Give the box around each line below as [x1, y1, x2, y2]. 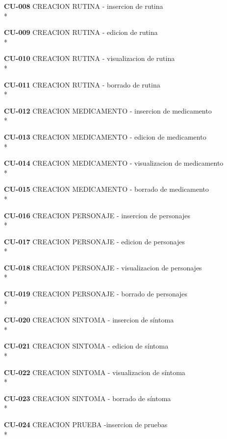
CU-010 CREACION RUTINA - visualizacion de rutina [4, 53, 175, 63]
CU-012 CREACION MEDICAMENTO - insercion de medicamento [4, 105, 212, 116]
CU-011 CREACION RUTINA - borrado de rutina [4, 79, 160, 89]
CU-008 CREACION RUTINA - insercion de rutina [4, 1, 163, 11]
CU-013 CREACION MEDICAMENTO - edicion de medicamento [4, 131, 206, 142]
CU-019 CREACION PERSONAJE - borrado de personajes [4, 289, 188, 299]
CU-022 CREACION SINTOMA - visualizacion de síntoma [4, 367, 185, 377]
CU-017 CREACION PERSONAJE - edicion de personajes [4, 236, 185, 246]
